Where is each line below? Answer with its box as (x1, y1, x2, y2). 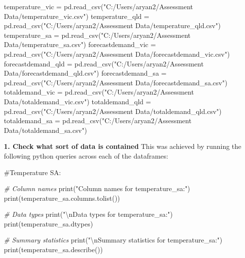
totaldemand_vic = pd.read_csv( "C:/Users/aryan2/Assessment (4, 87, 194, 97)
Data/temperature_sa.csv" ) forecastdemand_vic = (4, 39, 156, 49)
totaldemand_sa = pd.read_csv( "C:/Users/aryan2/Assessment (4, 115, 192, 126)
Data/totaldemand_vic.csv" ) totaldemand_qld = (4, 96, 151, 106)
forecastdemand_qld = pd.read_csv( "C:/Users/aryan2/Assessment (4, 58, 204, 68)
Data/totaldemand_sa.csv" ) (4, 125, 87, 135)
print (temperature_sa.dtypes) (4, 218, 93, 228)
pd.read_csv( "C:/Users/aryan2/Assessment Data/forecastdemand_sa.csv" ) (4, 77, 227, 87)
